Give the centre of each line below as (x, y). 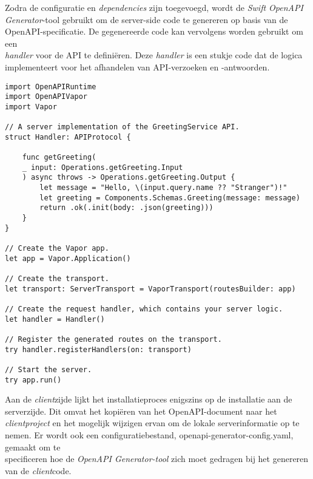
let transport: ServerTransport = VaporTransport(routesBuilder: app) (150, 289)
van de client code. (38, 470)
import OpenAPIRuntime (51, 87)
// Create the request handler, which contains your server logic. (144, 309)
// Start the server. (49, 369)
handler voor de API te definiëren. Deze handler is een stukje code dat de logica (154, 55)
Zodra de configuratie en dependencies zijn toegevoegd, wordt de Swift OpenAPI (154, 7)
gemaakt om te (33, 447)
